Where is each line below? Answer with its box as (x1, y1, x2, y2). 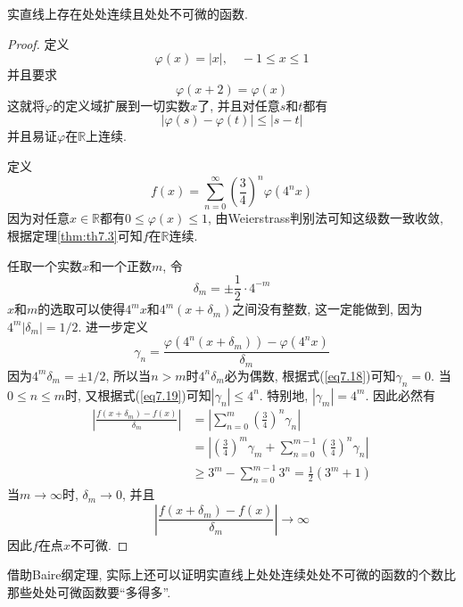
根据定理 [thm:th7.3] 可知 (7, 226, 143, 244)
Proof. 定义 (7, 34, 70, 53)
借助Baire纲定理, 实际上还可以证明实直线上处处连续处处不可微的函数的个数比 (7, 565, 457, 584)
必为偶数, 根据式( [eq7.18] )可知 (224, 365, 396, 384)
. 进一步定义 (78, 316, 148, 335)
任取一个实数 (7, 256, 82, 275)
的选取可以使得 (37, 299, 126, 318)
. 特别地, (259, 385, 309, 404)
